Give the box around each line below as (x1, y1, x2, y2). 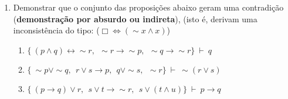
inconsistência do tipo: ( (13, 24, 100, 36)
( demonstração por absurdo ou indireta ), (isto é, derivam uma (13, 12, 257, 25)
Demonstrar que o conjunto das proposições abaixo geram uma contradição (13, 1, 284, 13)
